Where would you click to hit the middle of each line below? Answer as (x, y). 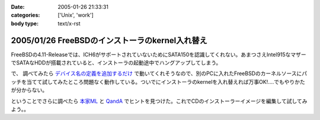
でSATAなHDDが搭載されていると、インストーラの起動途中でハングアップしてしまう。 (116, 63)
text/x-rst (69, 23)
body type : (25, 23)
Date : (18, 7)
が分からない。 (29, 90)
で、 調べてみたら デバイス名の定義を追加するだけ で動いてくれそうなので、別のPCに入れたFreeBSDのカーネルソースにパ (159, 73)
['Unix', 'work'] (76, 15)
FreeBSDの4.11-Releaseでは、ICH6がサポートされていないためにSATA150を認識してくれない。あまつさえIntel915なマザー (159, 54)
